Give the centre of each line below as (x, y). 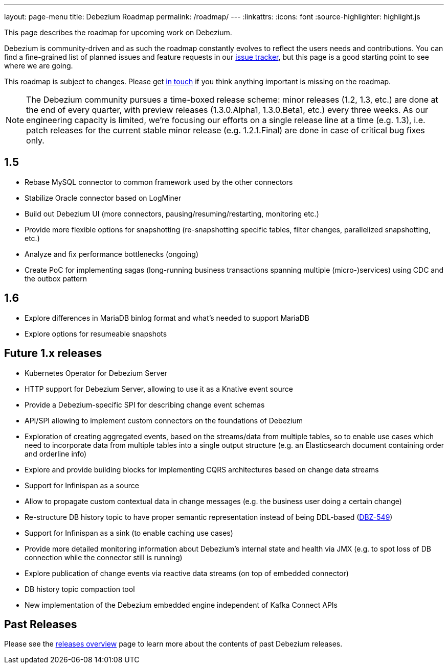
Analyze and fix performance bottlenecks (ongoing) (111, 254)
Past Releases (41, 624)
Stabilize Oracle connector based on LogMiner (103, 198)
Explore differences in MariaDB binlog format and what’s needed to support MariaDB (167, 318)
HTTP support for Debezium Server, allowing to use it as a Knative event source (159, 389)
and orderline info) (56, 454)
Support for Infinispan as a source (82, 485)
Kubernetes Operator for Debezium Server (96, 373)
